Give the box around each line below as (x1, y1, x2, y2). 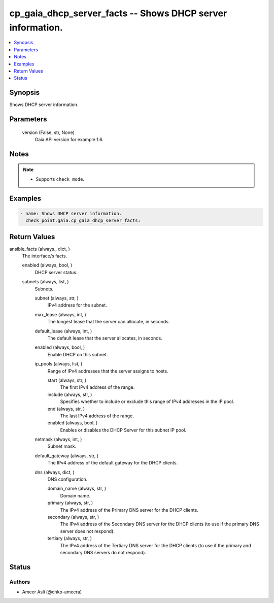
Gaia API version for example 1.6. (35, 137, 104, 142)
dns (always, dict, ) (35, 469, 75, 475)
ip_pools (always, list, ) (35, 361, 83, 367)
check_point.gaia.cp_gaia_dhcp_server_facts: (25, 218, 141, 223)
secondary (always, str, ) (47, 514, 99, 520)
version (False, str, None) (22, 129, 75, 136)
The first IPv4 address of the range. (60, 384, 135, 390)
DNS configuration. (47, 476, 88, 482)
